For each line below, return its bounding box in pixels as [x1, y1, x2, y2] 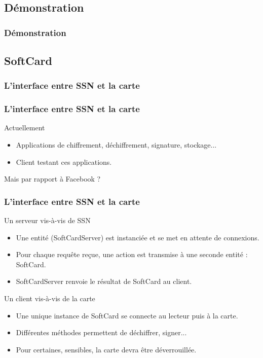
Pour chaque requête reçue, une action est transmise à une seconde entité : [16, 249, 248, 260]
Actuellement [4, 122, 45, 133]
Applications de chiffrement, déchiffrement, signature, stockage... [16, 139, 217, 150]
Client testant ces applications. [16, 156, 112, 167]
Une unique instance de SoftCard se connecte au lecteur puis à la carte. [16, 310, 238, 320]
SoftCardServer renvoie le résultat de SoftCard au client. [16, 276, 192, 287]
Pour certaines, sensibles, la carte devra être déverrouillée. [16, 344, 197, 354]
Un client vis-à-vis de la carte [4, 293, 95, 304]
